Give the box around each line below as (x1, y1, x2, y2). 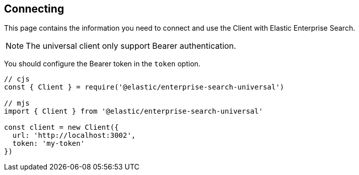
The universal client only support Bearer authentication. (26, 41, 236, 51)
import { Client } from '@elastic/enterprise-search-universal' (4, 107, 263, 116)
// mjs (4, 99, 30, 108)
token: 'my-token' (12, 139, 85, 148)
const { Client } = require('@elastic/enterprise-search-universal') (4, 83, 284, 92)
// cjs (4, 75, 30, 83)
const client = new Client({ (4, 123, 119, 132)
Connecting (4, 3, 64, 15)
